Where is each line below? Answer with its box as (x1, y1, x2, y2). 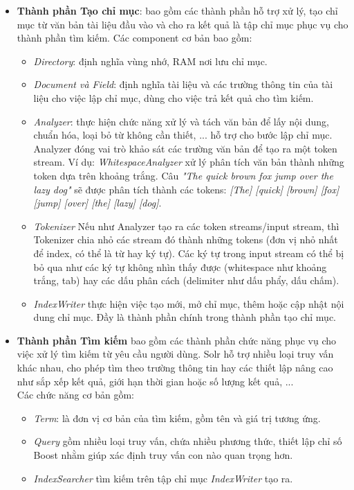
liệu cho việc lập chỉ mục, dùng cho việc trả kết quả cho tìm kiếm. (33, 90, 314, 105)
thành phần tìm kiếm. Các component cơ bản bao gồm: (17, 30, 252, 45)
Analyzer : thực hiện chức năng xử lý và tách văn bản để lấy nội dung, (33, 114, 329, 128)
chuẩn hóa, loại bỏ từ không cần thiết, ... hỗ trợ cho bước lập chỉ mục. (33, 128, 333, 142)
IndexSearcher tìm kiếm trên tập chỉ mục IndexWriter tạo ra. (33, 471, 293, 485)
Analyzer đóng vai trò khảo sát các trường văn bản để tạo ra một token (33, 141, 337, 155)
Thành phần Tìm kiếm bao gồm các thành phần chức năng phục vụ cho (17, 333, 337, 347)
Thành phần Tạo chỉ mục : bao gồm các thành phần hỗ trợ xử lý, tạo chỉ (17, 3, 338, 17)
